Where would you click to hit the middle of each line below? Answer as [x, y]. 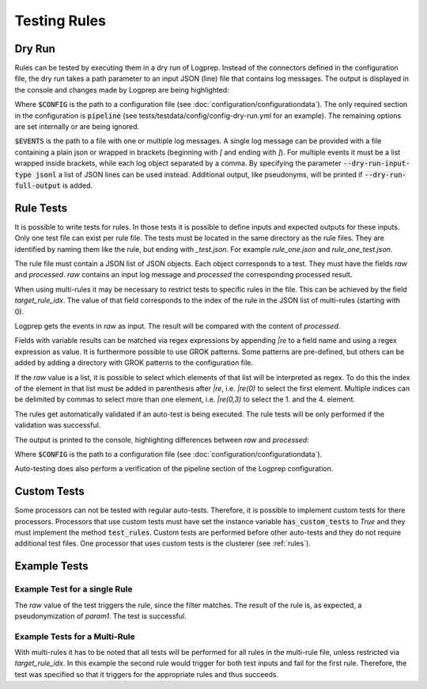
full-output [38, 185]
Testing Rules [60, 21]
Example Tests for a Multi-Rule [75, 636]
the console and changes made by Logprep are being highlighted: [122, 89]
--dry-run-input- [376, 164]
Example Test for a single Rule [74, 589]
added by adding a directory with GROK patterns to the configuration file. [134, 363]
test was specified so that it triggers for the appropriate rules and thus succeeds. [147, 674]
